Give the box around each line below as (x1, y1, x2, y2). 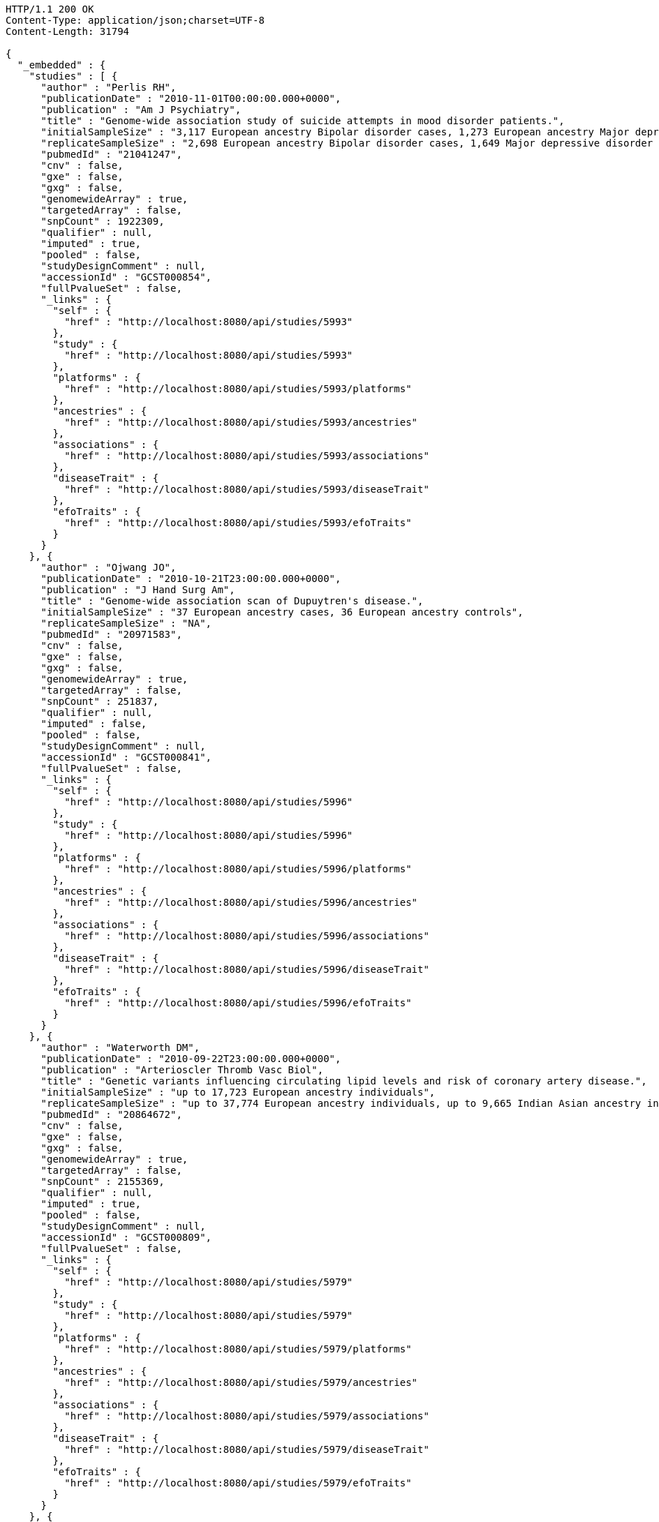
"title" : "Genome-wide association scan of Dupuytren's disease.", (40, 595, 424, 606)
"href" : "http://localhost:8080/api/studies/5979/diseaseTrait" (64, 1444, 429, 1455)
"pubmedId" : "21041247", (40, 149, 182, 160)
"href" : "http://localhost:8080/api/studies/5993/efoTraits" (64, 517, 412, 528)
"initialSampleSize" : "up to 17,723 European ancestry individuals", (40, 1087, 436, 1098)
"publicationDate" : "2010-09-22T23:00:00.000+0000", (40, 1053, 341, 1064)
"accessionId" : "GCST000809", (40, 1232, 212, 1243)
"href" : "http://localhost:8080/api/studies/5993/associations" (64, 450, 429, 461)
